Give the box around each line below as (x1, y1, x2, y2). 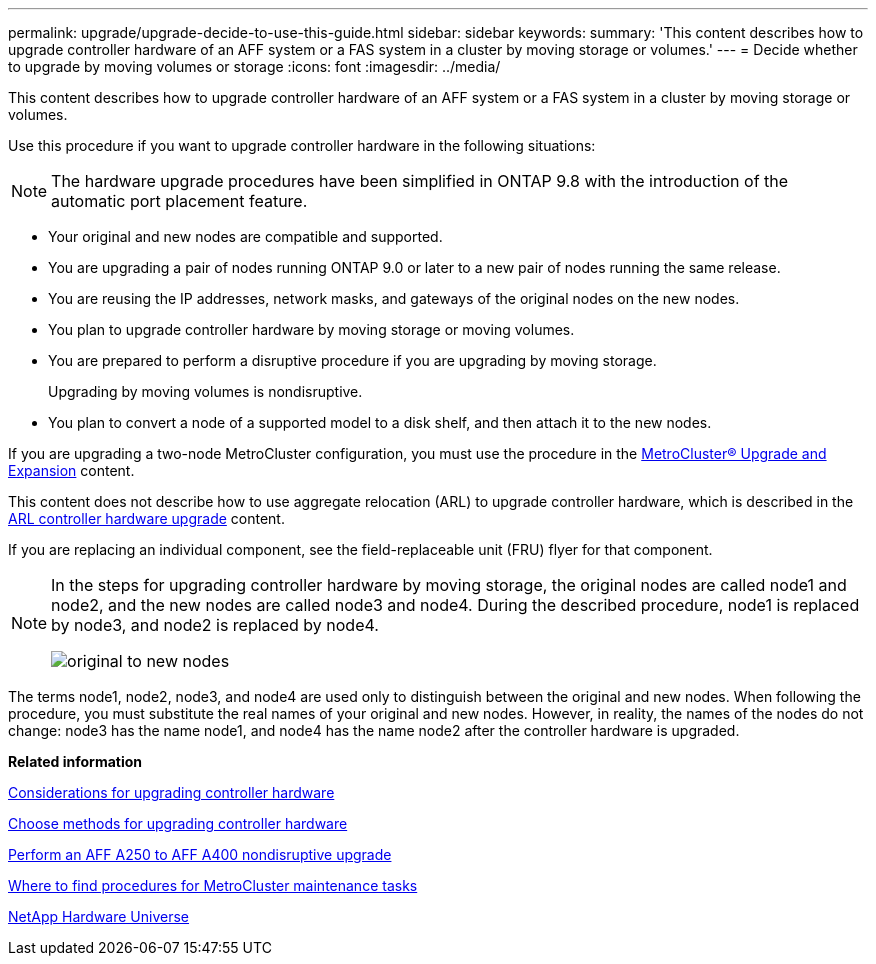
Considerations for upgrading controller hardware (8, 784, 335, 801)
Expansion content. (8, 462, 135, 479)
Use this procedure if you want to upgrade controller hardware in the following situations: (8, 137, 596, 154)
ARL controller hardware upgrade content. (8, 510, 285, 527)
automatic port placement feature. (51, 191, 308, 211)
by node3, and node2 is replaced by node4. (51, 615, 379, 635)
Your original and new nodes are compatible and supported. (48, 228, 443, 245)
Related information (8, 753, 143, 770)
